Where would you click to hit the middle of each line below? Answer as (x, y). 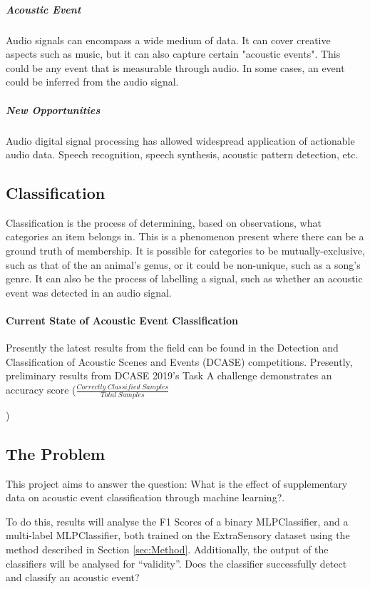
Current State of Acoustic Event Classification (122, 321)
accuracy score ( (41, 390)
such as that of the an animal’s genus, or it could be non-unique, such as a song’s (183, 264)
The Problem (56, 453)
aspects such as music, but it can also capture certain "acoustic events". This (173, 54)
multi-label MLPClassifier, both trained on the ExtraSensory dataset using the (178, 535)
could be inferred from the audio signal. (92, 82)
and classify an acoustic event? (73, 577)
